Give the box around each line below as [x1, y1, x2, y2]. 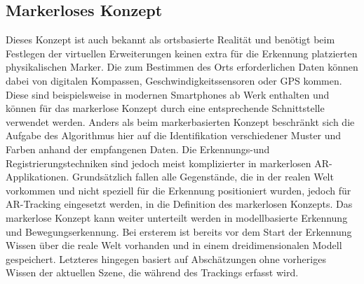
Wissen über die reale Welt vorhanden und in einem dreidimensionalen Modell [6, 238, 342, 253]
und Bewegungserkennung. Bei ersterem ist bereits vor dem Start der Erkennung [6, 224, 352, 239]
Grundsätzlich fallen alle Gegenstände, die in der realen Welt [72, 169, 334, 184]
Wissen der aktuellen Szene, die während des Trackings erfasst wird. [6, 265, 299, 280]
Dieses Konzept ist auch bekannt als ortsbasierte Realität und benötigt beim [6, 32, 335, 47]
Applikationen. [6, 169, 69, 184]
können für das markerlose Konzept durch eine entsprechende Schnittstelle [6, 101, 325, 115]
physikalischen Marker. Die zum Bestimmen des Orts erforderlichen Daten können [6, 59, 358, 74]
